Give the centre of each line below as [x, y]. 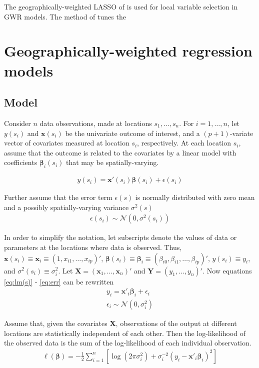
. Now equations [227, 270]
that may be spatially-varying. [112, 162]
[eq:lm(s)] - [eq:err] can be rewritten [59, 281]
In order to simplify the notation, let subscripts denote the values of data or [120, 237]
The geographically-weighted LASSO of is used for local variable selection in [121, 6]
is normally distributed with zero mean [195, 197]
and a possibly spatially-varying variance [66, 207]
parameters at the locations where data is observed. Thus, [93, 247]
